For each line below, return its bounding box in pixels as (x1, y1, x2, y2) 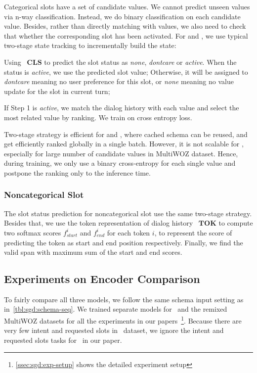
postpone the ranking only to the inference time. (4, 167, 151, 178)
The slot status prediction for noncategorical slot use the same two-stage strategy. (4, 208, 252, 218)
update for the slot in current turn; (4, 86, 110, 96)
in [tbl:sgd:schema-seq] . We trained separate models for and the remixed (4, 304, 227, 314)
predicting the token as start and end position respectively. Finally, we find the (4, 237, 243, 247)
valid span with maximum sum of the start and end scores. (4, 247, 182, 257)
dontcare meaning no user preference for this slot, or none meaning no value (4, 76, 234, 87)
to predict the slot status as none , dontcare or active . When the (44, 56, 237, 67)
